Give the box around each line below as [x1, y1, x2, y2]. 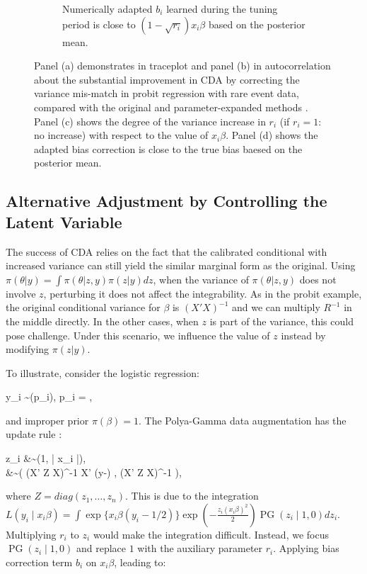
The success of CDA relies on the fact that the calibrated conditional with [6, 244, 327, 259]
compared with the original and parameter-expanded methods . [34, 99, 308, 114]
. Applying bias [273, 541, 339, 556]
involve [6, 286, 36, 300]
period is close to [62, 16, 136, 31]
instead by [281, 327, 326, 342]
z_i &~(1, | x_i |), [6, 451, 86, 466]
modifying [6, 342, 49, 356]
